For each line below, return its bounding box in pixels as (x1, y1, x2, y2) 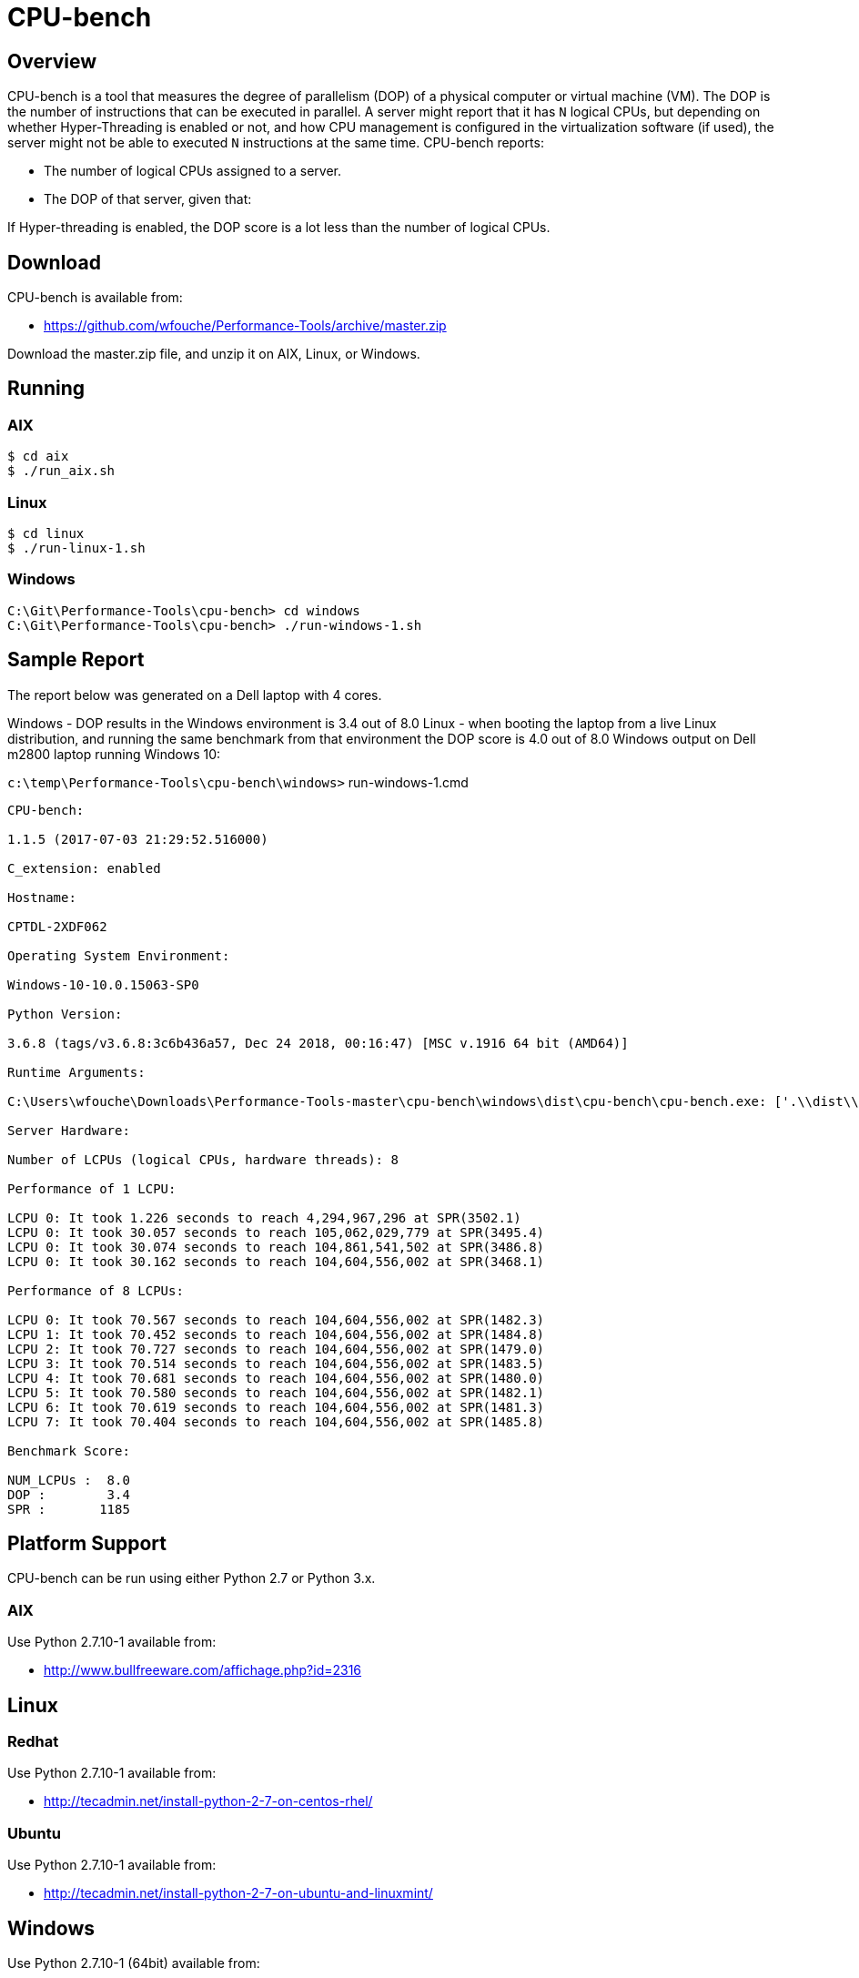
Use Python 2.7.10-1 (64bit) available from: (7, 1954, 260, 1971)
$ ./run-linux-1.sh (7, 540, 146, 555)
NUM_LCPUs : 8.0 (7, 1472, 130, 1487)
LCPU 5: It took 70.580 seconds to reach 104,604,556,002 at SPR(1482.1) (7, 1385, 545, 1400)
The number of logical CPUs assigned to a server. (44, 163, 342, 179)
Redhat (7, 1732, 59, 1751)
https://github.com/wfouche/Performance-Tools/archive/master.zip (44, 318, 447, 334)
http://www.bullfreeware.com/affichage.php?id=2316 (44, 1662, 362, 1679)
